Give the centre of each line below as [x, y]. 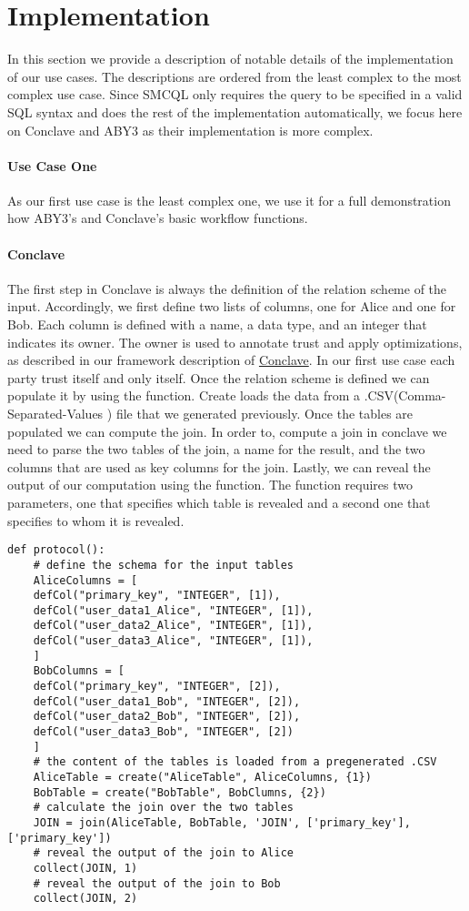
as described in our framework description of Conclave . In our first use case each [231, 360]
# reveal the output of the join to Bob [157, 883]
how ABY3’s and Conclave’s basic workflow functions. [158, 218]
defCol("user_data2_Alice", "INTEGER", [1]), [173, 626]
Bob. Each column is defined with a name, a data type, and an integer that [217, 324]
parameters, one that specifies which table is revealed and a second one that [219, 502]
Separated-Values [55, 414]
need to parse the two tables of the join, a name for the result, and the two [216, 449]
